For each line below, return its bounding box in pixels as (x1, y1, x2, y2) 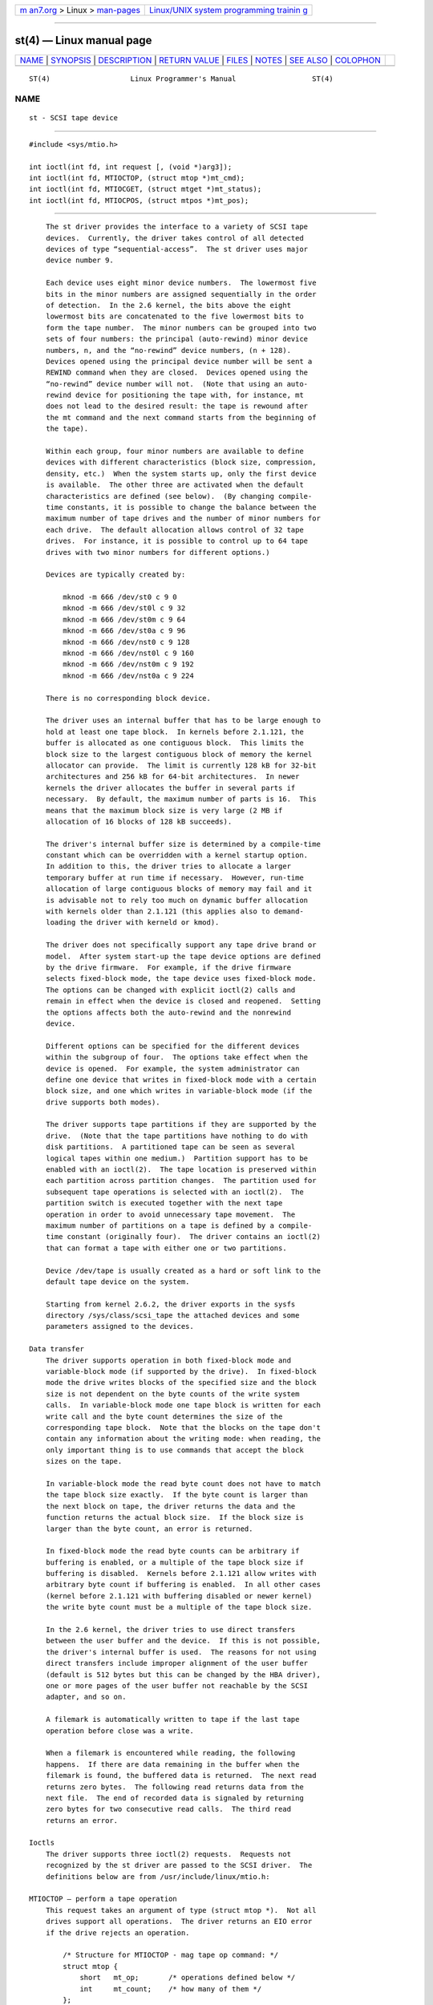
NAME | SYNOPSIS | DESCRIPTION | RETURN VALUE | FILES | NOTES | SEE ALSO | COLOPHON (19, 55, 381, 66)
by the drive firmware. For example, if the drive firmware (45, 962, 292, 972)
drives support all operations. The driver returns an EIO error (45, 1917, 313, 1926)
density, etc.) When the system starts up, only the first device (45, 469, 317, 478)
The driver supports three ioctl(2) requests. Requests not (45, 1849, 292, 1858)
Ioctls (29, 1838, 55, 1848)
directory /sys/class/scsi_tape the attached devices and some (45, 1311, 300, 1320)
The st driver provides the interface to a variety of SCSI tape (45, 222, 309, 232)
